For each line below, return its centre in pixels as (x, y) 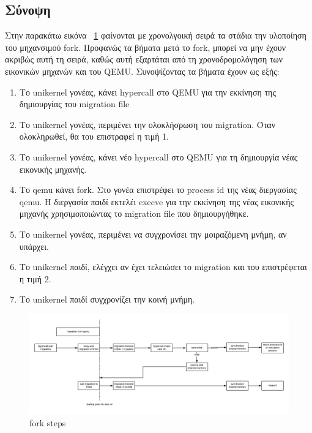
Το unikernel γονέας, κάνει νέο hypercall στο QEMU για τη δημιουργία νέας (158, 156)
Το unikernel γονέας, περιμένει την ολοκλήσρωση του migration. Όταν (147, 124)
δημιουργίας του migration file (74, 104)
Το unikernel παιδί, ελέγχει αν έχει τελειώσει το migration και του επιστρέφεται (163, 267)
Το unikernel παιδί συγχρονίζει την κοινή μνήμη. (107, 299)
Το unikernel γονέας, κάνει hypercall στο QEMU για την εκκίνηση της (147, 92)
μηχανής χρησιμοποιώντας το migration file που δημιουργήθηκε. (134, 213)
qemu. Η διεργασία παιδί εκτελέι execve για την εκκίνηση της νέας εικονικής (157, 201)
